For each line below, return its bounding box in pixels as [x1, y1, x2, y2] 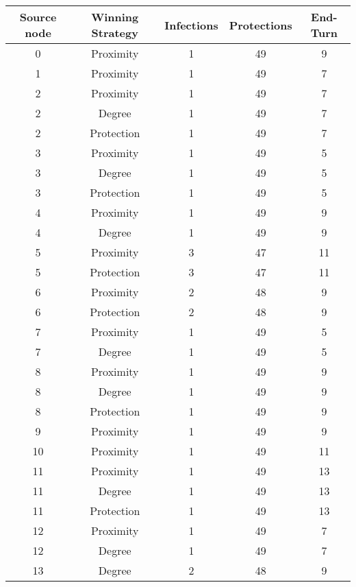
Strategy [91, 25, 138, 40]
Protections [229, 16, 292, 33]
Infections [164, 16, 218, 33]
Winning [91, 9, 139, 25]
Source [19, 9, 57, 25]
